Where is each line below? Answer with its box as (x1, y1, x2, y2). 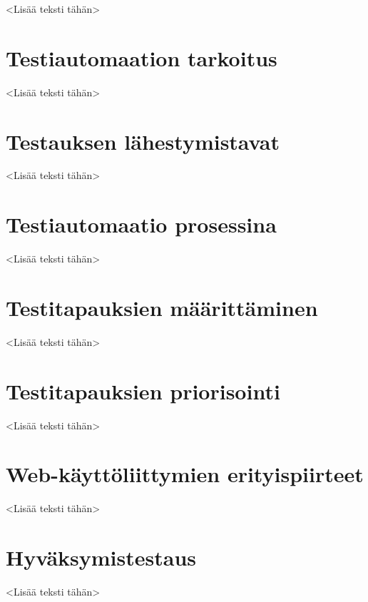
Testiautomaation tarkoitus (6, 43, 277, 72)
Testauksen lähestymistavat (6, 126, 280, 155)
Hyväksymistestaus (6, 543, 196, 572)
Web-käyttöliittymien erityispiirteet (6, 459, 364, 489)
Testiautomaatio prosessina (6, 210, 277, 239)
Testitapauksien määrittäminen (6, 292, 318, 322)
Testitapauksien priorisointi (6, 376, 280, 405)
